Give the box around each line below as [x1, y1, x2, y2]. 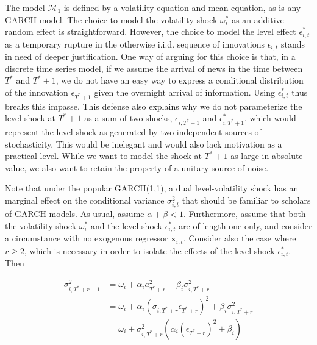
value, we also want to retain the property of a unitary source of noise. [5, 161, 269, 174]
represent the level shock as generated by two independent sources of [5, 125, 262, 138]
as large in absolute [230, 149, 303, 162]
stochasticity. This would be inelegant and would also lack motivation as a [5, 137, 282, 150]
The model [5, 1, 45, 13]
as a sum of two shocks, [84, 112, 173, 124]
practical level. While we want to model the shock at [5, 149, 202, 162]
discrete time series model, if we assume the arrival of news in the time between [5, 62, 303, 74]
